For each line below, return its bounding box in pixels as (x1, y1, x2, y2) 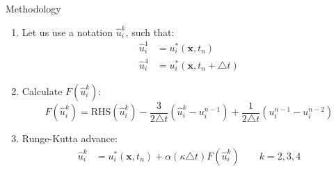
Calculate (22, 83, 63, 98)
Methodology (6, 1, 61, 15)
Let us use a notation (22, 24, 113, 39)
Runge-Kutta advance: (22, 131, 118, 146)
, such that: (125, 24, 175, 39)
